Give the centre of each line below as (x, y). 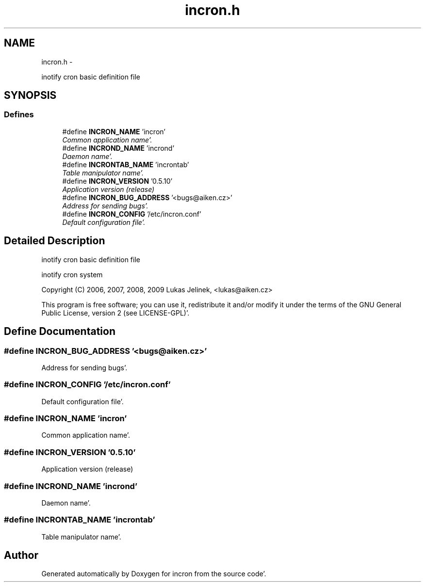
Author (21, 555)
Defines (19, 115)
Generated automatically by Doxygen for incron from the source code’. (154, 574)
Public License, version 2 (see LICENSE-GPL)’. (115, 313)
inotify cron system (72, 274)
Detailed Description (55, 241)
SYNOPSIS (30, 95)
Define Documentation (60, 332)
